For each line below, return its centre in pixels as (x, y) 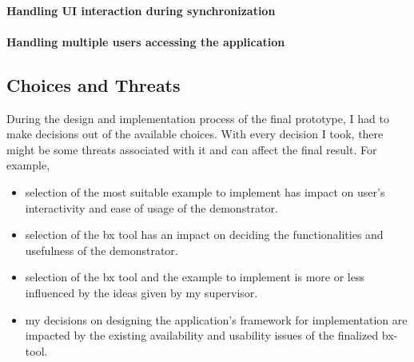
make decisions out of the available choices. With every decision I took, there (195, 134)
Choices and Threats (94, 84)
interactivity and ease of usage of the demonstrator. (151, 207)
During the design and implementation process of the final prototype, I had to (198, 118)
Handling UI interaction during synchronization (141, 10)
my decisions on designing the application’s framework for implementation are (216, 319)
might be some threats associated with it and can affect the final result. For (192, 149)
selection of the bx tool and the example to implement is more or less (195, 277)
